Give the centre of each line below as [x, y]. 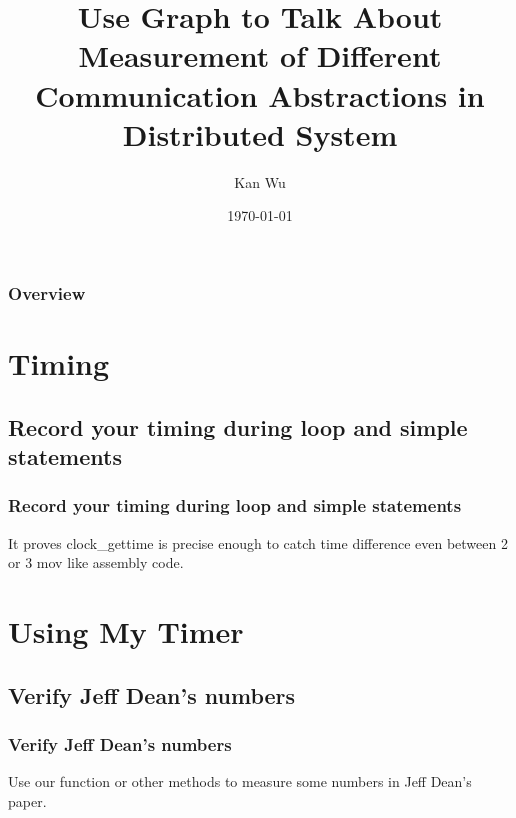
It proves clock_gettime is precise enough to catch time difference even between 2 [258, 542]
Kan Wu [260, 181]
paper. [27, 800]
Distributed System [260, 133]
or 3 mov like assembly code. [96, 562]
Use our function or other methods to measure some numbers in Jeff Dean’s [240, 781]
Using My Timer [126, 630]
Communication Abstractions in [260, 94]
